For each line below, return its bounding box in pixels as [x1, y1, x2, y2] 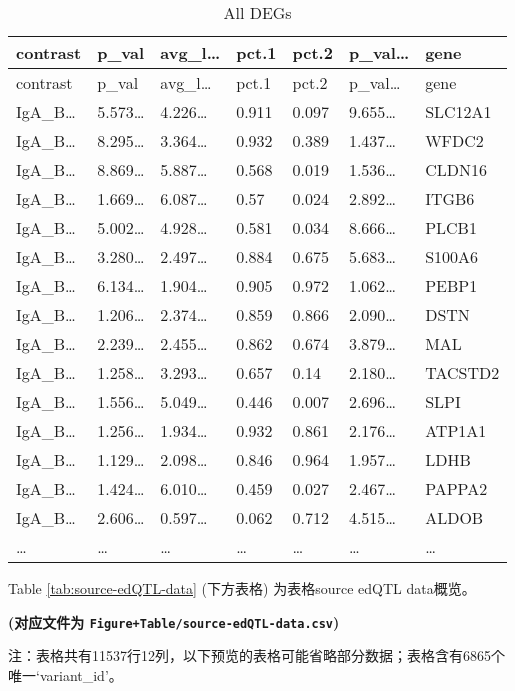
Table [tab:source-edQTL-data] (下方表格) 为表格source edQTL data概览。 [8, 578, 476, 598]
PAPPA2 [425, 477, 488, 500]
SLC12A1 [425, 100, 492, 123]
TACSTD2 [425, 361, 500, 384]
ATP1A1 [425, 419, 487, 442]
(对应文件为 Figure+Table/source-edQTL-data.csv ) [8, 611, 340, 632]
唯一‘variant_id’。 [8, 664, 123, 685]
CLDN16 [425, 158, 487, 181]
